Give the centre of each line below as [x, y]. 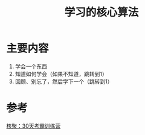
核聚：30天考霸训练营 [34, 126]
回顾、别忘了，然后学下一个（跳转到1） [64, 81]
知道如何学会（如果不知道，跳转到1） [61, 74]
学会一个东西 [31, 66]
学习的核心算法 [101, 12]
